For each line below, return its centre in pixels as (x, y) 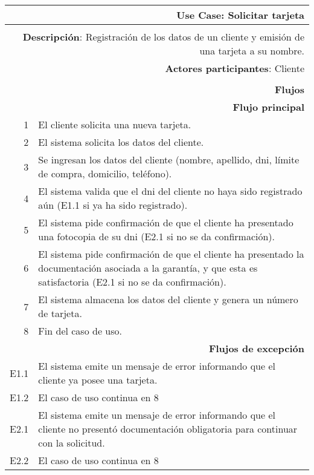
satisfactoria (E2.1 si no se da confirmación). (132, 282)
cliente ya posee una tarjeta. (98, 380)
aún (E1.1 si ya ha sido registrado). (113, 205)
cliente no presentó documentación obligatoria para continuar (168, 429)
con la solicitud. (72, 443)
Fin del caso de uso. (80, 331)
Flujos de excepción (256, 348)
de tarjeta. (60, 313)
